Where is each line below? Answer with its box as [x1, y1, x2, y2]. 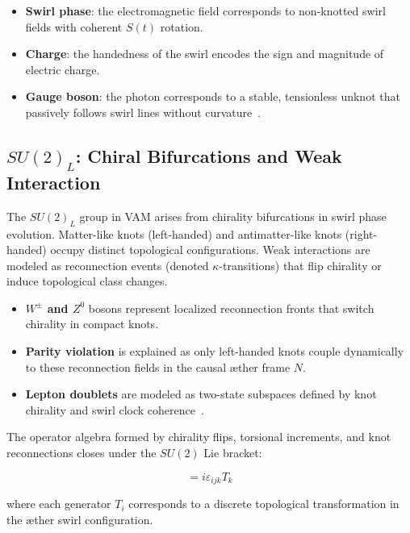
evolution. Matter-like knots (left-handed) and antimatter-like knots [6, 225, 342, 242]
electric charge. [25, 60, 100, 77]
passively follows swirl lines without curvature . [25, 103, 261, 120]
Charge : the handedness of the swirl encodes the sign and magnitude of [25, 45, 384, 62]
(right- [345, 225, 378, 242]
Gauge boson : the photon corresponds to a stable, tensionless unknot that [25, 88, 400, 105]
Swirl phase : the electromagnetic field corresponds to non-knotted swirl [25, 2, 386, 19]
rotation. [160, 18, 203, 35]
